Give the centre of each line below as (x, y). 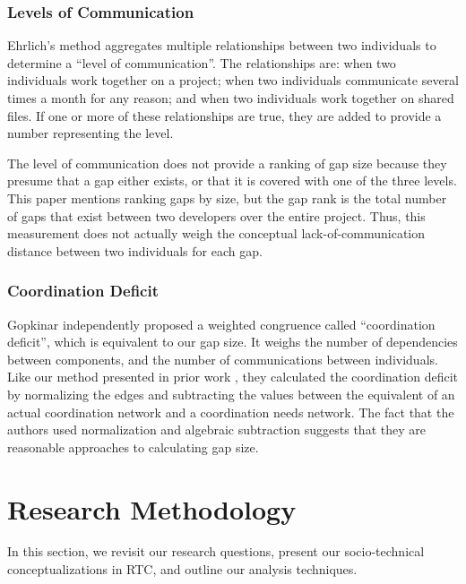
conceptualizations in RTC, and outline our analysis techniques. (182, 569)
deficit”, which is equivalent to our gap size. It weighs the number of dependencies (233, 342)
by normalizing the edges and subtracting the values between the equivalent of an (231, 394)
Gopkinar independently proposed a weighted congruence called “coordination (221, 324)
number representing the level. (91, 133)
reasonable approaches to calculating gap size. (133, 447)
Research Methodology (152, 508)
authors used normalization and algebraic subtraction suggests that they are (216, 429)
